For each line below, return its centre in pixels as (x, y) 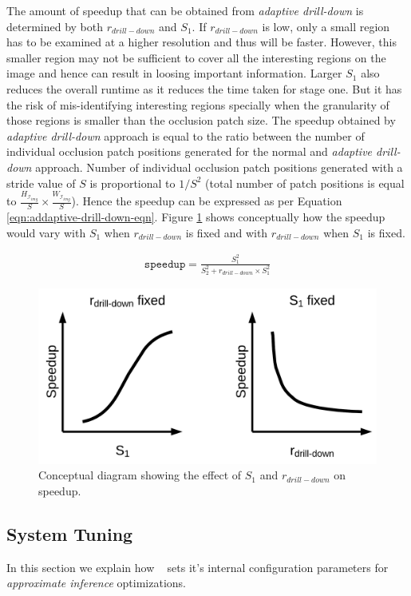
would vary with (46, 232)
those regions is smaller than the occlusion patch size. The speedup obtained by (201, 120)
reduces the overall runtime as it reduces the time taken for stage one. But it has (204, 88)
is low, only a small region (326, 26)
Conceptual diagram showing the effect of (140, 475)
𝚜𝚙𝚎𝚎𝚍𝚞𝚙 (165, 264)
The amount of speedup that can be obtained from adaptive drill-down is (185, 10)
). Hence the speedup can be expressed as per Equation (207, 201)
